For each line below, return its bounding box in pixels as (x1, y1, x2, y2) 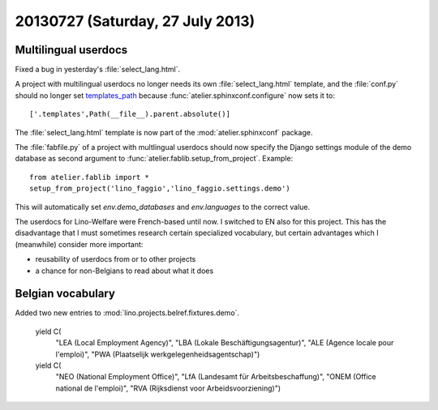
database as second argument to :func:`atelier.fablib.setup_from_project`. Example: (15, 154, 294, 164)
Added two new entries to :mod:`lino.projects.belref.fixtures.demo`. (15, 308, 239, 318)
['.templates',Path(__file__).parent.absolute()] (29, 109, 231, 119)
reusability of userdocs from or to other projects (35, 254, 196, 264)
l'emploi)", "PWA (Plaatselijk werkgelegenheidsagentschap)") (55, 349, 260, 359)
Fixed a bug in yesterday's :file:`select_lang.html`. (15, 65, 181, 75)
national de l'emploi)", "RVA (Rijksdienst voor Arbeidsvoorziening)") (55, 383, 281, 393)
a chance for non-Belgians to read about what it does (35, 266, 214, 275)
